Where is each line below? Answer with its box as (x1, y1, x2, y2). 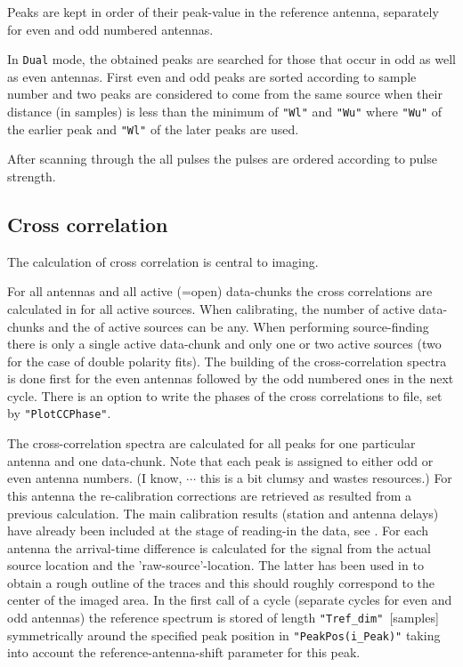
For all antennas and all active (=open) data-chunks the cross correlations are (7, 282, 433, 301)
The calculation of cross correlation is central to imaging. (7, 252, 319, 270)
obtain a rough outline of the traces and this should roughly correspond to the (7, 573, 435, 591)
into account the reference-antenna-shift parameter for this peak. (7, 643, 361, 662)
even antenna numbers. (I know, (7, 469, 183, 487)
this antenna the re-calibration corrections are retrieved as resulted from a (7, 486, 412, 504)
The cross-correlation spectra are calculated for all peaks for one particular (7, 434, 416, 453)
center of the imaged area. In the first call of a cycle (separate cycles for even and (7, 591, 452, 609)
